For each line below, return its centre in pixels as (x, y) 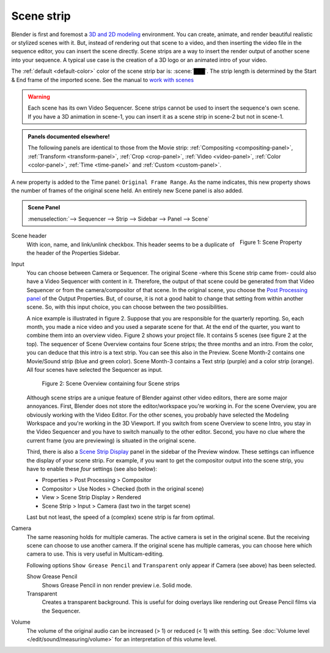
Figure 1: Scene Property (270, 242)
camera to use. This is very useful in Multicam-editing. (95, 554)
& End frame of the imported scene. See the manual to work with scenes (103, 80)
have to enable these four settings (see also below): (92, 469)
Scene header (29, 236)
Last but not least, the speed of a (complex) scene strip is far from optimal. (121, 517)
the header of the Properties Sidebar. (73, 253)
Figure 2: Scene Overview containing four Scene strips (111, 383)
